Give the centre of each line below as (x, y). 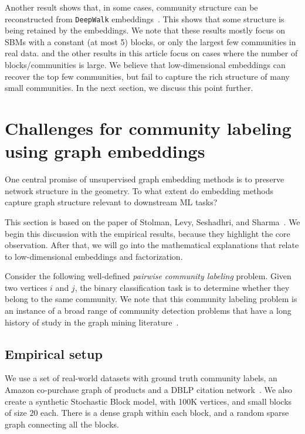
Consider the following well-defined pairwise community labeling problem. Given (148, 276)
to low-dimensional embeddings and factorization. (94, 256)
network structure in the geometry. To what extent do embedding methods (139, 190)
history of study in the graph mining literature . (92, 322)
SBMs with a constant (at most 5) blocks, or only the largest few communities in (150, 41)
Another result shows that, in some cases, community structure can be (131, 7)
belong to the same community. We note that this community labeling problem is (151, 299)
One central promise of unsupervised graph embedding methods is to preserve (145, 179)
